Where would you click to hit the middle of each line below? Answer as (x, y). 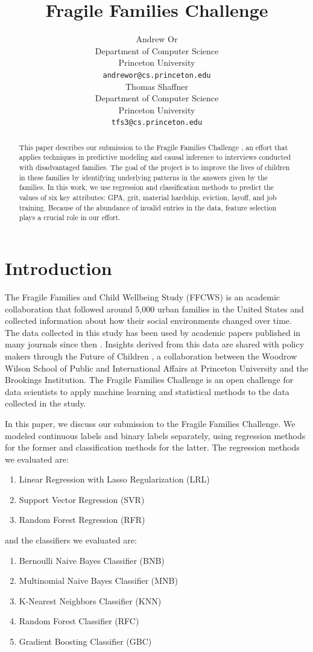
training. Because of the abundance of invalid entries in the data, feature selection (148, 207)
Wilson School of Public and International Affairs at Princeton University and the (156, 368)
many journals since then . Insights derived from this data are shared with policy (155, 344)
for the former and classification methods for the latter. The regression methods (152, 447)
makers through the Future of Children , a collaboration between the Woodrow (151, 356)
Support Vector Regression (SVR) (82, 499)
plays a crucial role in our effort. (70, 217)
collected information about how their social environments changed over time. (148, 321)
